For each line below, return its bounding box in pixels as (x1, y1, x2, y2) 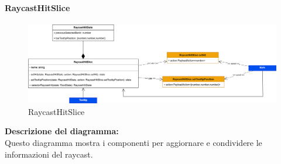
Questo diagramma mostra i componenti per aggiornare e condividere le (5, 136, 262, 148)
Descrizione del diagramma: (5, 125, 119, 137)
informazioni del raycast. (5, 148, 93, 160)
